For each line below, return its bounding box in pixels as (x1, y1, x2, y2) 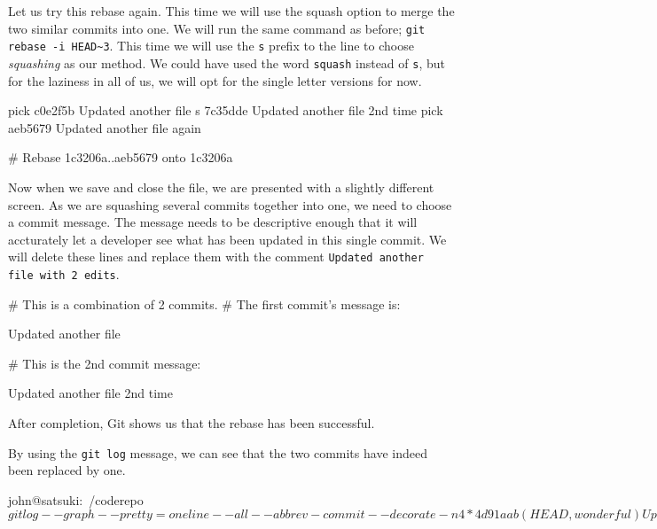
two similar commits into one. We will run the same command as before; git (8, 19, 426, 37)
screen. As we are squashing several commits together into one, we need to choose (8, 195, 452, 214)
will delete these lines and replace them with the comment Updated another (8, 247, 424, 266)
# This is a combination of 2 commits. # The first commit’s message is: (8, 294, 401, 313)
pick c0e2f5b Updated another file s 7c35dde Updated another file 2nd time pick (8, 101, 443, 120)
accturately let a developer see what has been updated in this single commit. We (8, 229, 447, 248)
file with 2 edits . (8, 264, 120, 283)
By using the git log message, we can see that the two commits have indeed (8, 443, 427, 462)
